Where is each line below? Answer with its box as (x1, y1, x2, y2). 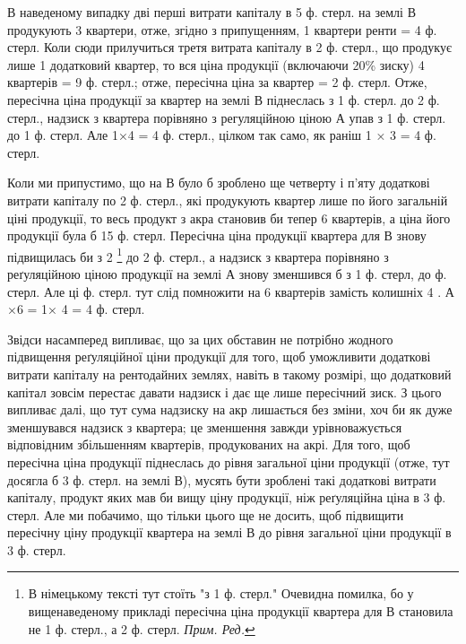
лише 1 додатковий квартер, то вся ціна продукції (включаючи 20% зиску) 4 (7, 55, 425, 74)
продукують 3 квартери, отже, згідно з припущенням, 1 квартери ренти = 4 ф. (7, 20, 437, 39)
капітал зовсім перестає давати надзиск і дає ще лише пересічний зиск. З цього (7, 382, 442, 401)
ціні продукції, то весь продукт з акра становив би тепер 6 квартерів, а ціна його (7, 208, 451, 227)
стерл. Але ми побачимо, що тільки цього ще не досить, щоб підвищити (7, 505, 404, 524)
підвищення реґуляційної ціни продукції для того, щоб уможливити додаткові (7, 347, 431, 366)
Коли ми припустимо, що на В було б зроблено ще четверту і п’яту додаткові (7, 173, 430, 192)
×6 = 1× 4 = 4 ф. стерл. (7, 300, 145, 318)
